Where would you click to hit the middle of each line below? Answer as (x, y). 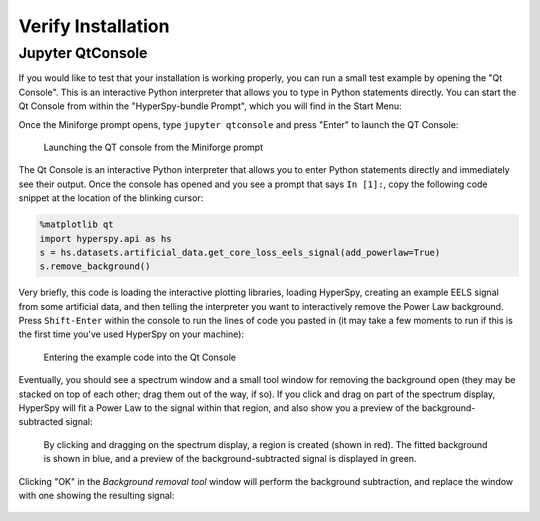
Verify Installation (94, 26)
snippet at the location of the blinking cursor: (111, 198)
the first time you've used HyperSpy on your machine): (131, 334)
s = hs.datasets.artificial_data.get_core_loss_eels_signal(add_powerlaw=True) (240, 252)
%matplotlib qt (76, 224)
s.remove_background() (95, 266)
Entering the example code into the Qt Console (140, 357)
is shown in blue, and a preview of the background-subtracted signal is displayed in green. (230, 459)
